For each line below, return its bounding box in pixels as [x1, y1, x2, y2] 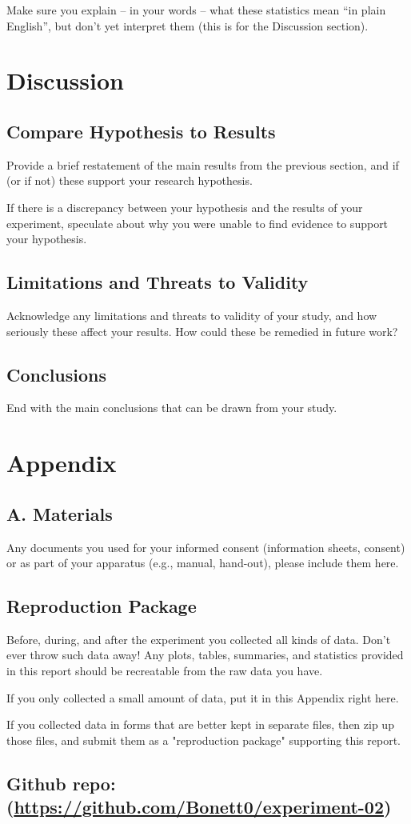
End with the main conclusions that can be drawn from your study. [6, 399, 337, 416]
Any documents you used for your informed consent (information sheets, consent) [6, 538, 405, 555]
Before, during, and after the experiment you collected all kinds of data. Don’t [6, 630, 391, 647]
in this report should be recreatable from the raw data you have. [6, 662, 323, 679]
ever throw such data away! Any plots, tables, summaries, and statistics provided [6, 646, 404, 663]
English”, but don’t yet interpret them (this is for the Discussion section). [6, 17, 369, 34]
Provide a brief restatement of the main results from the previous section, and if [6, 156, 399, 173]
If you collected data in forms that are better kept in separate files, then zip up [6, 716, 394, 733]
